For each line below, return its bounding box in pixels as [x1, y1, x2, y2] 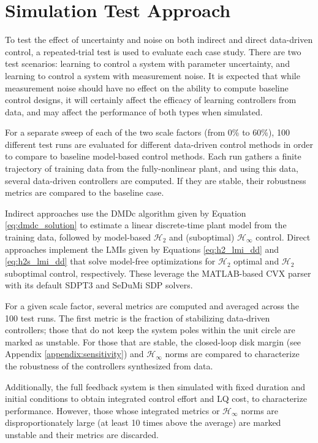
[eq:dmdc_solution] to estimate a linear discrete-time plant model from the [5, 218, 287, 231]
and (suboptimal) [169, 231, 235, 244]
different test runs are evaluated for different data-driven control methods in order [5, 137, 314, 150]
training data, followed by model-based [5, 231, 151, 244]
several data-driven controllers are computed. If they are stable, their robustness [5, 174, 306, 187]
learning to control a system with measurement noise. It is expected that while [5, 69, 300, 82]
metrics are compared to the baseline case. [5, 186, 164, 199]
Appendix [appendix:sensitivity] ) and [5, 347, 144, 360]
